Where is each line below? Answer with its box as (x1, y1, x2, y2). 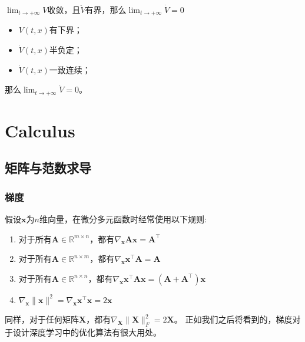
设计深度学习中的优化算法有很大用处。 (12, 326, 161, 338)
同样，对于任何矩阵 (5, 313, 79, 325)
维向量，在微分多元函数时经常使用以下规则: (39, 213, 207, 225)
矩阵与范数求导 (5, 159, 91, 177)
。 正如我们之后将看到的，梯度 (174, 313, 293, 325)
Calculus (5, 118, 75, 142)
